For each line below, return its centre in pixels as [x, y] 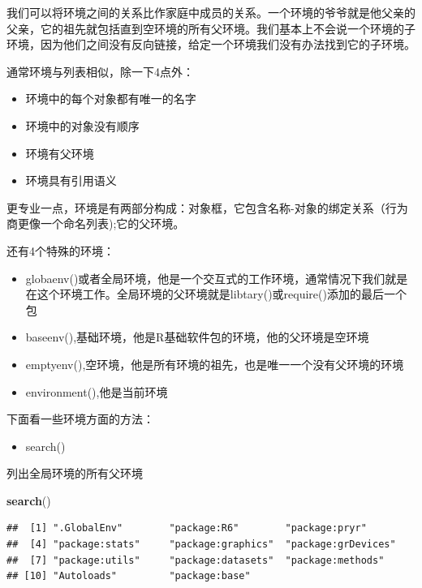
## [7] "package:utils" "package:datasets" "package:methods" [196, 560]
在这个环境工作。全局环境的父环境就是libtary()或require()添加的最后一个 [216, 294]
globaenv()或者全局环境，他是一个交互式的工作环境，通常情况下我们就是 [217, 278]
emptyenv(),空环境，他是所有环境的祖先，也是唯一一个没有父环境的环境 [215, 364]
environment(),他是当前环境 [97, 391]
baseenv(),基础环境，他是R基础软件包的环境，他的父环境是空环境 [197, 337]
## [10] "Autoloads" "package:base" [129, 576]
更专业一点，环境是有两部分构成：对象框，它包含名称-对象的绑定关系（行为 [207, 207]
